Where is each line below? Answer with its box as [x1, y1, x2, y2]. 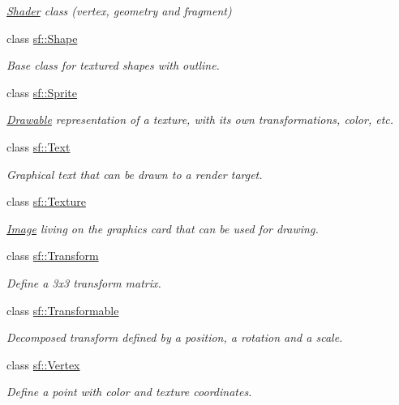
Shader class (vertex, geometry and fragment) [6, 2, 232, 19]
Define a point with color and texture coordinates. [6, 383, 252, 400]
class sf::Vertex [6, 356, 80, 373]
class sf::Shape [6, 29, 78, 46]
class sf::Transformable [6, 301, 119, 318]
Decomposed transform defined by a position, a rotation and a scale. [6, 329, 343, 346]
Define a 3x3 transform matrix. [6, 274, 161, 291]
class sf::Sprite [6, 83, 78, 100]
